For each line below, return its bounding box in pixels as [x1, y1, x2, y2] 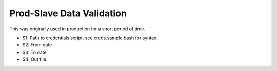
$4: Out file [22, 56, 46, 62]
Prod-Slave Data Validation [9, 8, 127, 19]
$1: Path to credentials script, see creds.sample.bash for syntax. [22, 35, 158, 41]
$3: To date [22, 49, 47, 55]
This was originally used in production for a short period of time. [9, 26, 146, 32]
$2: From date [22, 42, 52, 48]
